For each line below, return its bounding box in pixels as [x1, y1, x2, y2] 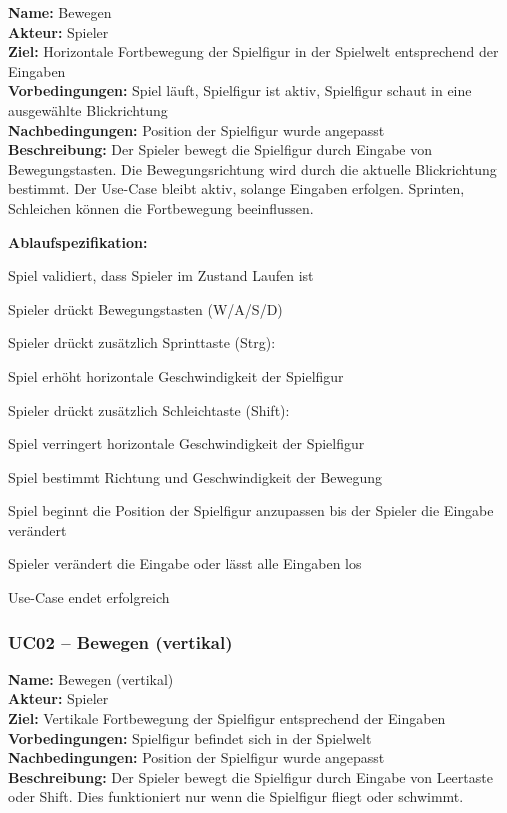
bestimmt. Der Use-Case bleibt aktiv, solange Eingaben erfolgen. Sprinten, [8, 178, 465, 199]
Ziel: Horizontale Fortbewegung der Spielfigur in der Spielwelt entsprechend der [8, 41, 499, 62]
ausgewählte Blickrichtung [8, 99, 168, 120]
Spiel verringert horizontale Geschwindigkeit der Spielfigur [8, 433, 365, 454]
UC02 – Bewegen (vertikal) [8, 629, 233, 654]
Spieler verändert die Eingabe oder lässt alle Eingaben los [8, 553, 362, 574]
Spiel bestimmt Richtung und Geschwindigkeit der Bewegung [8, 466, 383, 487]
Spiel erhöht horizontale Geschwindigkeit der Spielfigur [8, 365, 344, 386]
